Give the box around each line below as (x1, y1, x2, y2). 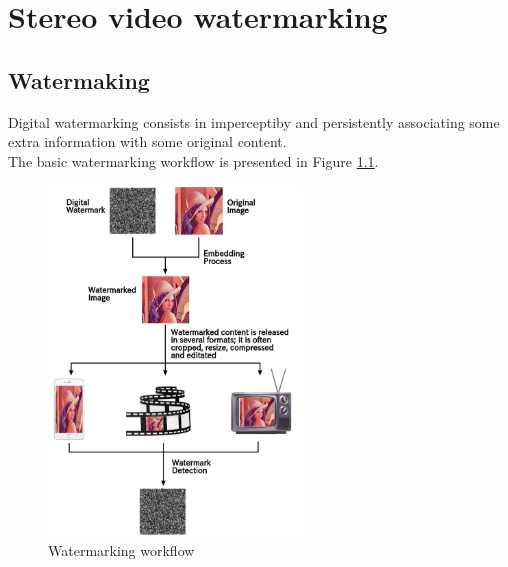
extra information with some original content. (8, 131, 287, 152)
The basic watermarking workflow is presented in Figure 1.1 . (8, 150, 379, 171)
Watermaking (8, 64, 150, 95)
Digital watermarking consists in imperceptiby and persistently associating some (8, 111, 500, 132)
